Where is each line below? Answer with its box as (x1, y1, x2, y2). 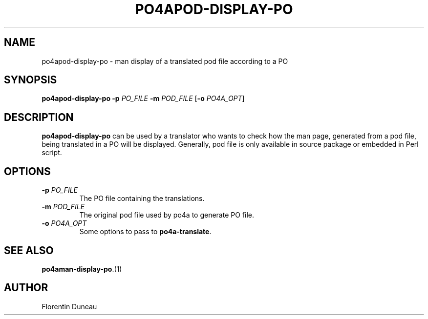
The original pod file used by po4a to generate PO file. (79, 211, 255, 219)
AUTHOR (4, 281, 48, 294)
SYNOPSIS (4, 74, 57, 86)
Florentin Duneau (42, 302, 97, 311)
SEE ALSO (4, 244, 54, 257)
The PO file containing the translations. (79, 194, 205, 203)
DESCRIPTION (4, 111, 74, 123)
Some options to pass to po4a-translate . (79, 227, 212, 236)
